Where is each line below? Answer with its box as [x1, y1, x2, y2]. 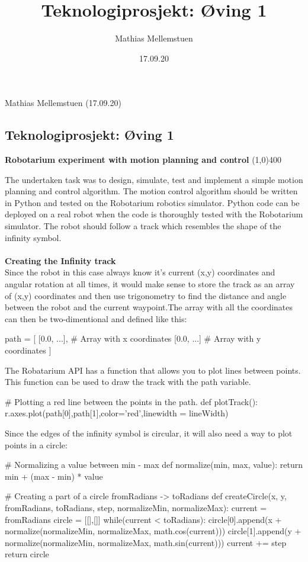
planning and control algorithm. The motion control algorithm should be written [5, 185, 298, 197]
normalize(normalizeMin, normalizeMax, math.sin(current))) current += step [5, 536, 287, 548]
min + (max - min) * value [5, 470, 103, 482]
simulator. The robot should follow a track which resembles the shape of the [5, 220, 281, 232]
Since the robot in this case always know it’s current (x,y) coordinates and [5, 266, 275, 278]
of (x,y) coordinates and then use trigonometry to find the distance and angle [5, 289, 287, 301]
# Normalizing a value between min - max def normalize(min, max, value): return [5, 458, 303, 471]
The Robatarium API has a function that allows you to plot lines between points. [5, 364, 301, 376]
